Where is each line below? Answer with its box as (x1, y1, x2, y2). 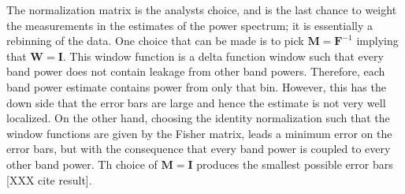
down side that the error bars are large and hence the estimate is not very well (6, 94, 386, 110)
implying (356, 32, 399, 49)
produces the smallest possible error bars (196, 155, 393, 172)
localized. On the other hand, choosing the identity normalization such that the (6, 110, 390, 126)
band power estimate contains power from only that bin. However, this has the (6, 78, 386, 95)
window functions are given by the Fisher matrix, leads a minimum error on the (6, 125, 392, 141)
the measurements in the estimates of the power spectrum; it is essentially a (6, 17, 373, 33)
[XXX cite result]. (6, 171, 92, 188)
